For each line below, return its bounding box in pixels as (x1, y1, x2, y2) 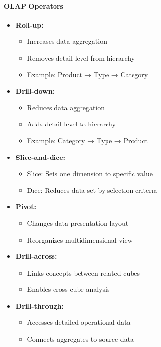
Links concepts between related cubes (27, 267, 140, 278)
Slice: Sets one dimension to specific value (27, 168, 153, 179)
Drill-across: (15, 251, 57, 261)
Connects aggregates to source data (27, 334, 134, 344)
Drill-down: (15, 86, 55, 96)
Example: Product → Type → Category (27, 69, 148, 79)
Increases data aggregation (27, 36, 107, 46)
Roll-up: (15, 19, 44, 30)
